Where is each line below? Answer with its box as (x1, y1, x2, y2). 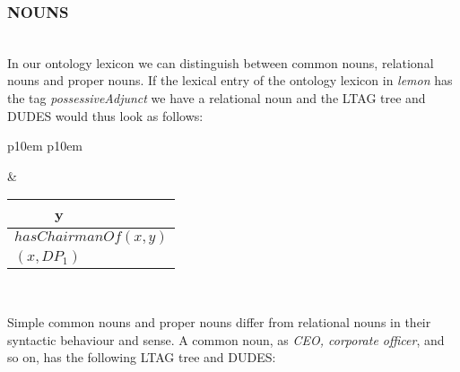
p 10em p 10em (7, 136, 83, 155)
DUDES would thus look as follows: (7, 106, 204, 125)
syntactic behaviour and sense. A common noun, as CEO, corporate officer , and (7, 330, 445, 349)
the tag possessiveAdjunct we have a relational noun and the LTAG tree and (7, 89, 426, 107)
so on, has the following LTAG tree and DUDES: (7, 348, 276, 367)
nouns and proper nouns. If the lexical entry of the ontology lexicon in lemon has (7, 71, 453, 90)
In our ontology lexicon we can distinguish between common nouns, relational (7, 53, 434, 72)
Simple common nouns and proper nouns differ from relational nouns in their (7, 312, 431, 331)
